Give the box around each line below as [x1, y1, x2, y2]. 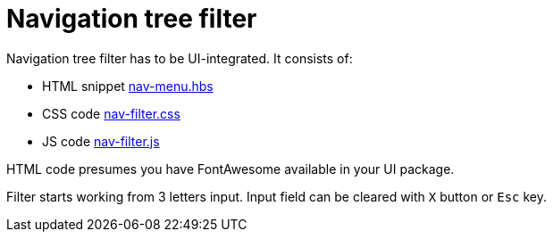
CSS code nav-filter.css [42, 105, 180, 121]
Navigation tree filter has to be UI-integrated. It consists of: [6, 50, 353, 66]
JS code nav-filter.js [42, 133, 160, 149]
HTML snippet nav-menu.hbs [42, 78, 214, 94]
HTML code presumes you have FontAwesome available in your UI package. [6, 161, 455, 177]
